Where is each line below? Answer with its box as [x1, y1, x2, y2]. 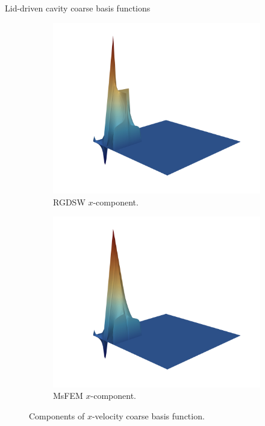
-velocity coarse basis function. [92, 410, 205, 422]
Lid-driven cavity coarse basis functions [5, 2, 151, 14]
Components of [29, 410, 85, 422]
